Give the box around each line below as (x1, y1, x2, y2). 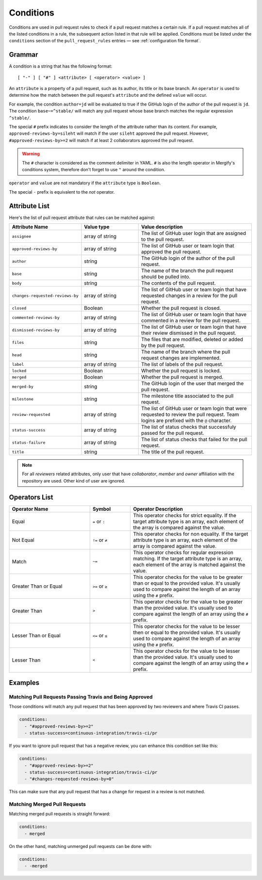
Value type (84, 224, 110, 230)
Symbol (92, 505, 111, 512)
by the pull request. (141, 342, 185, 349)
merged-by (12, 384, 34, 389)
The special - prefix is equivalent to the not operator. (9, 189, 115, 195)
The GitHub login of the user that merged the (141, 380, 244, 387)
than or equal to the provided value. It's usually (133, 579, 241, 586)
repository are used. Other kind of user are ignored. (22, 478, 126, 484)
